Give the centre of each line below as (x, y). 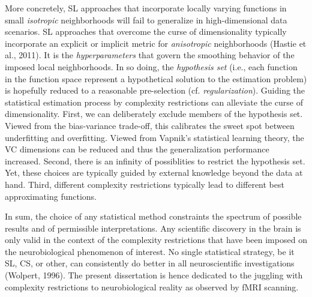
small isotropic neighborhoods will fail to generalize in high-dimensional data (146, 19)
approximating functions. (51, 196)
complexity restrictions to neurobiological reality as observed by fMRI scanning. (152, 286)
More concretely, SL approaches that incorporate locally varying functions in (146, 8)
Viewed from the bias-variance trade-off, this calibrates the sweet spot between (150, 125)
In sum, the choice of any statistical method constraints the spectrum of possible (153, 216)
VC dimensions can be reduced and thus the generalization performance (137, 149)
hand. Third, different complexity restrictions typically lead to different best (145, 184)
